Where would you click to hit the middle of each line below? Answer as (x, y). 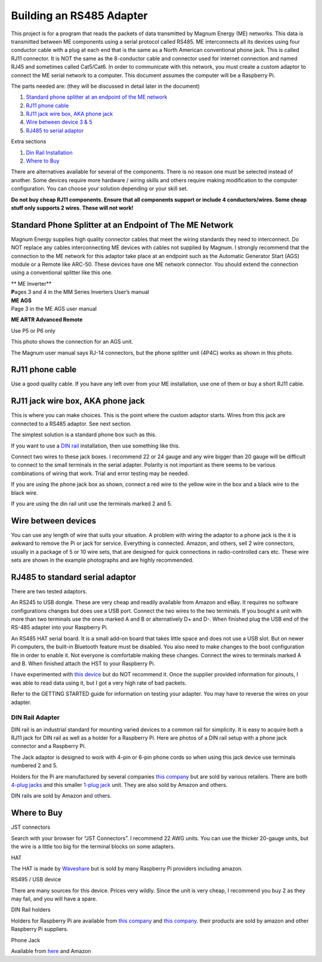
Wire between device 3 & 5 (59, 122)
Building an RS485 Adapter (80, 16)
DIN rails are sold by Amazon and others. (61, 796)
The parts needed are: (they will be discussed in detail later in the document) (105, 86)
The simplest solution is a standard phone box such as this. (84, 435)
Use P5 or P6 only (33, 330)
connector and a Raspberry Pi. (49, 746)
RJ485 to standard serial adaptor (74, 577)
